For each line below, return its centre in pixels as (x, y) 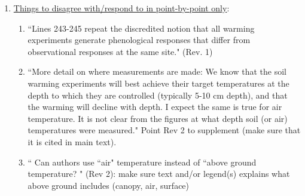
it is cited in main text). (72, 141)
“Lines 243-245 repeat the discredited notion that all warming (141, 28)
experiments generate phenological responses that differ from (139, 40)
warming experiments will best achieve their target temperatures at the (158, 83)
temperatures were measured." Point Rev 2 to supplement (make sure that (164, 130)
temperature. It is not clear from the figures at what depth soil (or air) (158, 118)
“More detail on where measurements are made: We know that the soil (157, 71)
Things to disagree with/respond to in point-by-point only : (121, 8)
